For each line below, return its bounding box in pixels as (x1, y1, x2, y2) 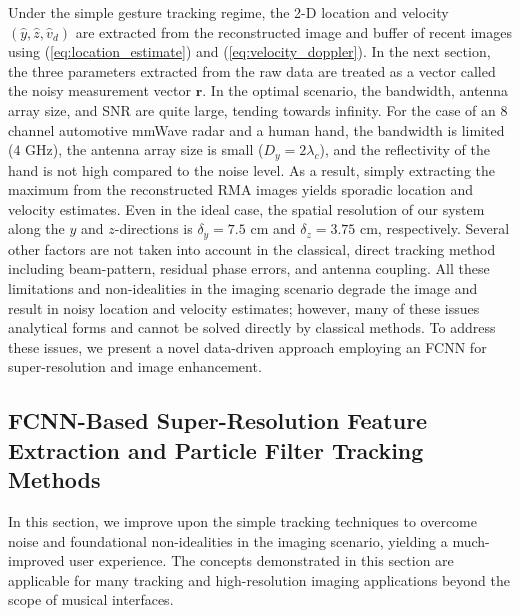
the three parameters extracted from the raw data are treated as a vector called (8, 60, 496, 81)
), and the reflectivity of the (319, 139, 490, 160)
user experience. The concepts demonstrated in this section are (69, 550, 454, 571)
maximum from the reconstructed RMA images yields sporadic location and (8, 179, 473, 200)
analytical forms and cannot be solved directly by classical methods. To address (8, 317, 496, 338)
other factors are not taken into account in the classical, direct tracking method (8, 238, 496, 259)
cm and (250, 218, 296, 239)
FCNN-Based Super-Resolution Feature (8, 405, 428, 436)
